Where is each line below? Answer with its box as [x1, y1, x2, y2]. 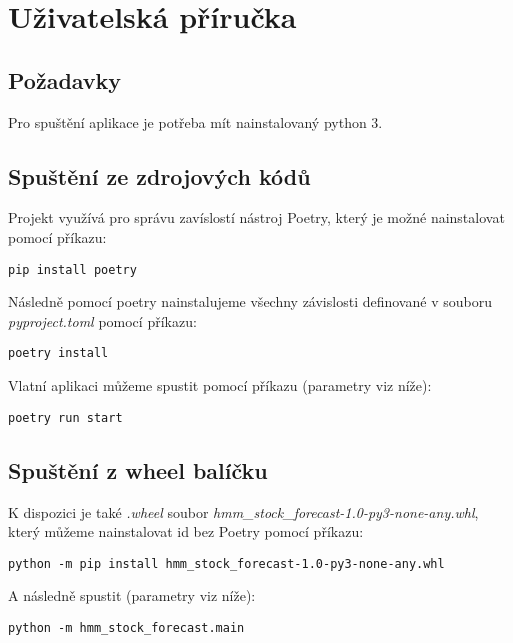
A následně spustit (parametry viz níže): [8, 585, 256, 606]
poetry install [8, 346, 109, 361]
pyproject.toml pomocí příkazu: [8, 310, 197, 331]
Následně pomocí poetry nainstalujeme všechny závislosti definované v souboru [8, 291, 492, 312]
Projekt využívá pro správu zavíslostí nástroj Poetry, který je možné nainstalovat [8, 207, 505, 228]
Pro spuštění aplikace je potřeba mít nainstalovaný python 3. [8, 111, 383, 132]
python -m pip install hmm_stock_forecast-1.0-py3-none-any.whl [8, 556, 445, 571]
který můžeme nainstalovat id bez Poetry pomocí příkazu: [8, 521, 364, 542]
